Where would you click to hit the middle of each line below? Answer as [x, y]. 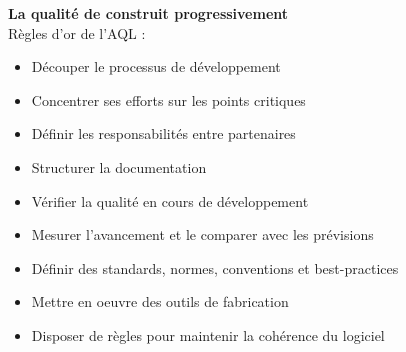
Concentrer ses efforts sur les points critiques [168, 99]
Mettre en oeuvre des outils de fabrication [160, 301]
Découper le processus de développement [156, 66]
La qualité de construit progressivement [148, 13]
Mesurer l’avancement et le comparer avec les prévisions [202, 234]
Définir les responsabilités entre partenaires [163, 133]
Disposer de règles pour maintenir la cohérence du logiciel [208, 334]
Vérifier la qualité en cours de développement [170, 200]
